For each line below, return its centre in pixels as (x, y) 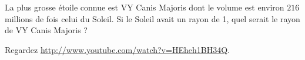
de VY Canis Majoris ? (46, 30)
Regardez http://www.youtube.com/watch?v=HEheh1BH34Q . (117, 49)
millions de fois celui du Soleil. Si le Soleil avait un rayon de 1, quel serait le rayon (152, 18)
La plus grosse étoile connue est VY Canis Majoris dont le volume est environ (145, 7)
